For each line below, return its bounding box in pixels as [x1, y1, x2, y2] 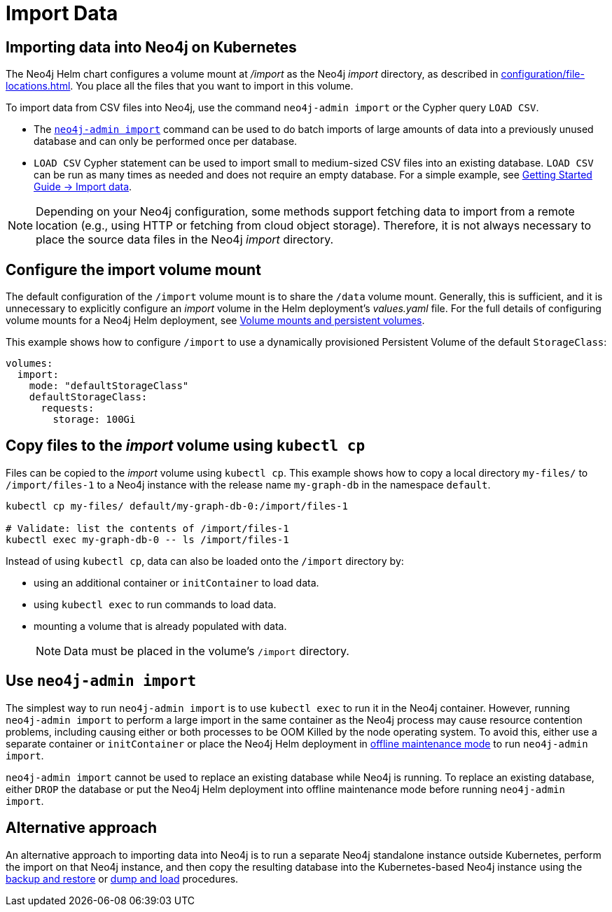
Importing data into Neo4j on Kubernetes [6, 38, 297, 56]
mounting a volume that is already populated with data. [34, 619, 287, 632]
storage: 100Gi [53, 414, 136, 426]
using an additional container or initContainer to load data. [34, 576, 319, 589]
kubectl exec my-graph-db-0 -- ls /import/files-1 [6, 533, 289, 545]
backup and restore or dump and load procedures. [6, 872, 239, 885]
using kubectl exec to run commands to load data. [34, 598, 277, 610]
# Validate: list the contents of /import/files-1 [6, 522, 289, 534]
